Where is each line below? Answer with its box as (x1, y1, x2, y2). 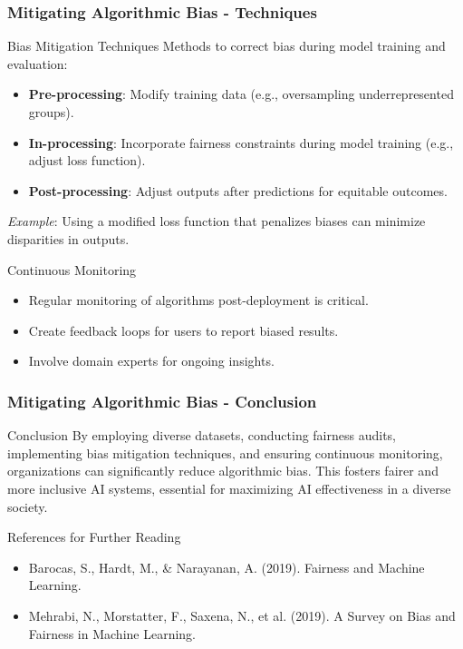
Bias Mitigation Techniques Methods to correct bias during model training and (7, 36, 446, 55)
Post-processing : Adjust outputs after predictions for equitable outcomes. (28, 181, 448, 200)
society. (7, 497, 48, 516)
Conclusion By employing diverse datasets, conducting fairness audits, (7, 426, 396, 445)
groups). (28, 103, 74, 121)
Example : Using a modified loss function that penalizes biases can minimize (7, 211, 426, 231)
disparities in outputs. (7, 229, 130, 248)
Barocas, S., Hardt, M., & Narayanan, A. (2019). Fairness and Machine (28, 557, 425, 576)
